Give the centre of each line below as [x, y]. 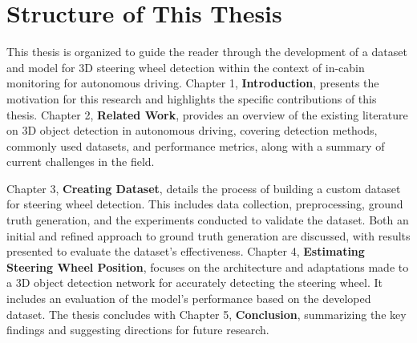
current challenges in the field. [81, 161]
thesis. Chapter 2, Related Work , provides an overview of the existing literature [207, 114]
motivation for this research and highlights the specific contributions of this [192, 98]
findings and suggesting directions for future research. [138, 330]
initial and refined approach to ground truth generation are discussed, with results [208, 235]
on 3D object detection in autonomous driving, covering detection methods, [192, 130]
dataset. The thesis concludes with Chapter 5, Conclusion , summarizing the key [206, 314]
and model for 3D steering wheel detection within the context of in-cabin [186, 67]
